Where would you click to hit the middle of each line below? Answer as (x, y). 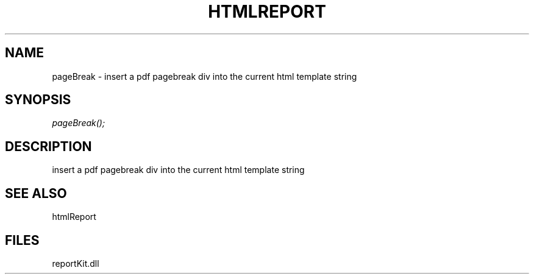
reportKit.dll (76, 263)
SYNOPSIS (38, 100)
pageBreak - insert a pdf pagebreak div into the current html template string (205, 76)
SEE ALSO (36, 193)
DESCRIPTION (48, 146)
